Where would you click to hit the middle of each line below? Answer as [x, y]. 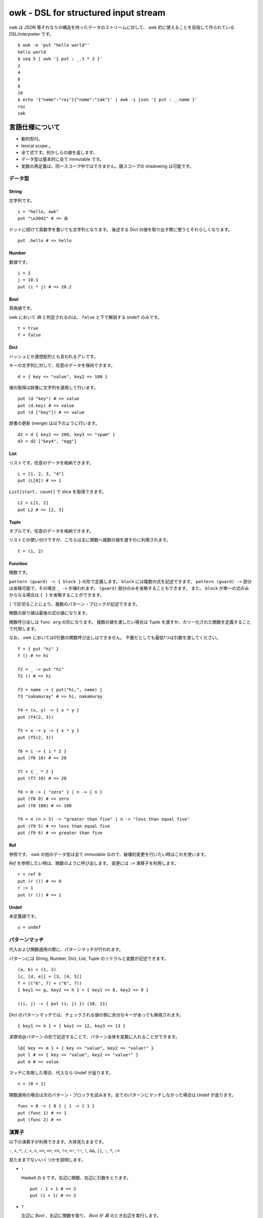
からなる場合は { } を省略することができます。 [56, 595]
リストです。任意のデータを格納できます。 [51, 462]
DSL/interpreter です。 [31, 34]
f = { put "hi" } [38, 649]
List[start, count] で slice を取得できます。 [58, 492]
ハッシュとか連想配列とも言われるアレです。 [54, 356]
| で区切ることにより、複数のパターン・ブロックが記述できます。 [75, 604]
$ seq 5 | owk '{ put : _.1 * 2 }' [60, 59]
